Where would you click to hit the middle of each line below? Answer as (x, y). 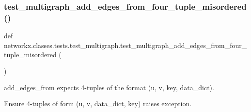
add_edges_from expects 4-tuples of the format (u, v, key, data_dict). (109, 87)
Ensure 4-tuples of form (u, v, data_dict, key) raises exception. (98, 104)
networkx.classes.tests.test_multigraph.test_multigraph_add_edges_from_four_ (125, 45)
